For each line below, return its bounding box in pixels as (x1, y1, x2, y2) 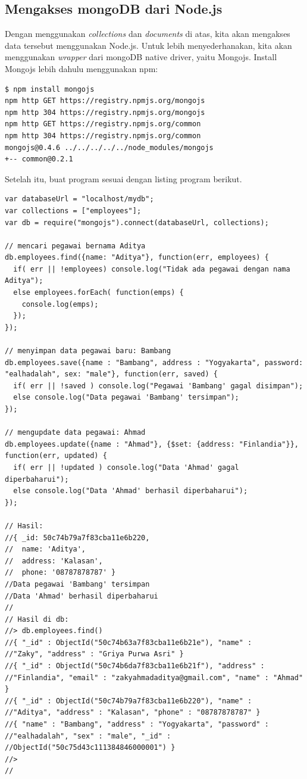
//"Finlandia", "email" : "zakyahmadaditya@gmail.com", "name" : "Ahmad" (5, 673, 303, 682)
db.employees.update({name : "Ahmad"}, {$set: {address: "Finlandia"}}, (5, 440, 299, 448)
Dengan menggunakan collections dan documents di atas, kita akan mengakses (5, 27, 290, 40)
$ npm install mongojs (5, 85, 95, 94)
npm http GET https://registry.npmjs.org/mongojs (5, 96, 205, 105)
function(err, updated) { (5, 451, 107, 460)
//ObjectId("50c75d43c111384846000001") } (5, 743, 176, 752)
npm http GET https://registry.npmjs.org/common (5, 120, 201, 129)
